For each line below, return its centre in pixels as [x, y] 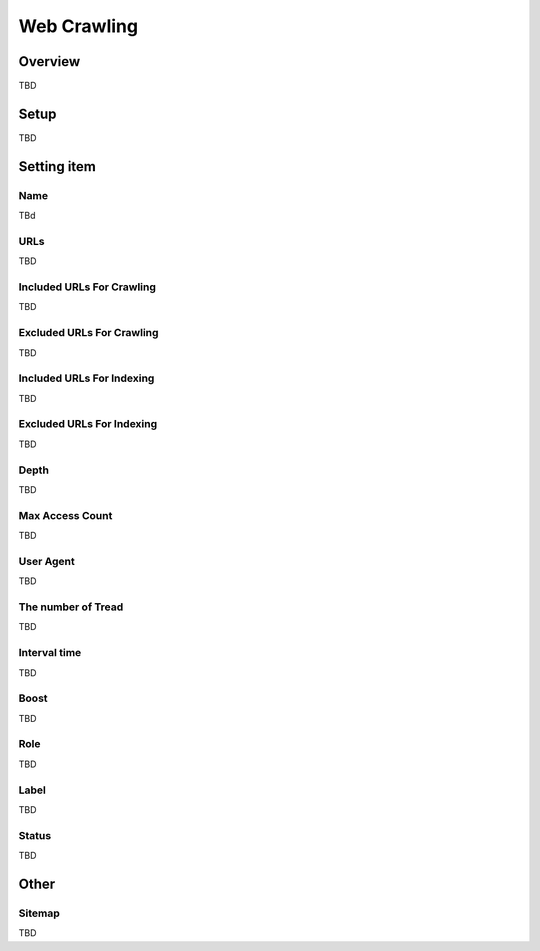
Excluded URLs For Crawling [88, 333]
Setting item [57, 166]
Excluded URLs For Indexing [88, 424]
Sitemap [39, 913]
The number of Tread [71, 607]
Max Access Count [65, 515]
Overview [49, 61]
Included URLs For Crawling [87, 287]
